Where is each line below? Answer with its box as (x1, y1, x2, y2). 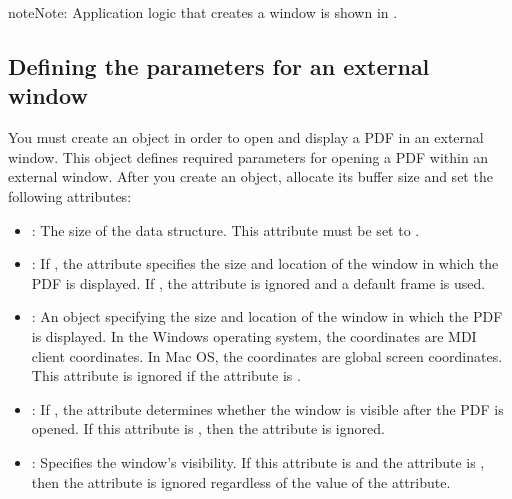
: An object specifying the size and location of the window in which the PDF (31, 306, 503, 327)
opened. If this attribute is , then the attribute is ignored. (31, 418, 385, 439)
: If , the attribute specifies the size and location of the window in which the (31, 253, 499, 274)
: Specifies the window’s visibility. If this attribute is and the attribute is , (31, 451, 485, 472)
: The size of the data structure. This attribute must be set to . (31, 219, 420, 240)
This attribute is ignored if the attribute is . (31, 365, 301, 386)
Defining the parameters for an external (8, 50, 430, 81)
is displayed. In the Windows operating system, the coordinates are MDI (31, 325, 477, 346)
